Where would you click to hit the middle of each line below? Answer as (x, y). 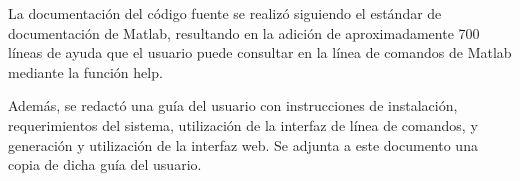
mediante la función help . (85, 71)
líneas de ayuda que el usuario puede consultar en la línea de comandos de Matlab (260, 52)
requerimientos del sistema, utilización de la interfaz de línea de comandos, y (243, 124)
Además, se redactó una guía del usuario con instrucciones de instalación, (233, 105)
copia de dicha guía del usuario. (105, 164)
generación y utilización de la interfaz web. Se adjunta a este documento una (243, 144)
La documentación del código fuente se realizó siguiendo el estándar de (225, 13)
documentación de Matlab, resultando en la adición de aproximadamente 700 (244, 32)
